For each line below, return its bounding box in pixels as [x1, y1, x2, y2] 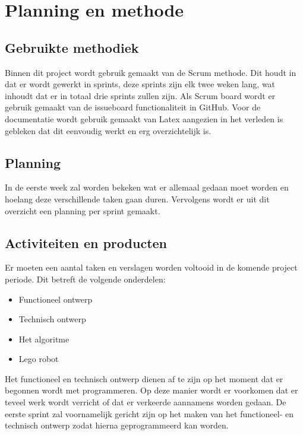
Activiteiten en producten [5, 233, 167, 252]
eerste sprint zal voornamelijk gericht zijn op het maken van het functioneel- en [5, 407, 294, 420]
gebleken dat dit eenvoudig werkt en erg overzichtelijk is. [5, 124, 212, 136]
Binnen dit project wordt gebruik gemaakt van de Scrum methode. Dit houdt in [5, 66, 296, 78]
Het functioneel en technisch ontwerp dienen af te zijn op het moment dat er [5, 372, 283, 385]
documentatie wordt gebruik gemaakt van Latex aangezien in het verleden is [5, 112, 283, 125]
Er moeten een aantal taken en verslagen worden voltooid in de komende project [5, 261, 298, 274]
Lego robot [18, 353, 59, 365]
